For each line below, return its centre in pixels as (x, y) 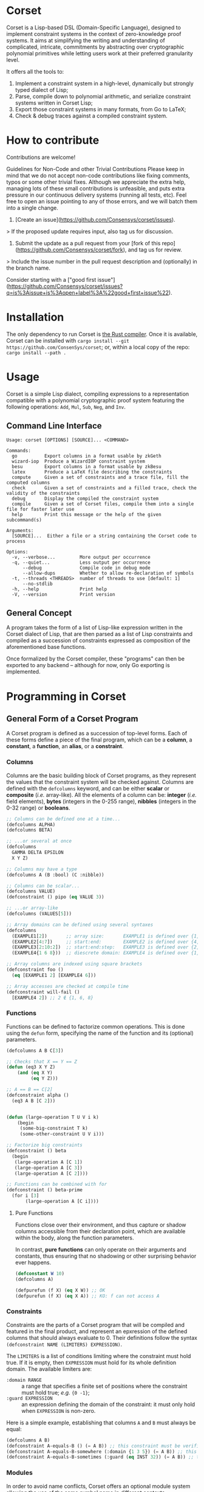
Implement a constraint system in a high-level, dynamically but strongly (104, 83)
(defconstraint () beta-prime (45, 1190)
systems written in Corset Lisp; (54, 103)
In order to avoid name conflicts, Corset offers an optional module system (98, 1486)
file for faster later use (40, 509)
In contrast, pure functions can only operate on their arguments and (100, 1249)
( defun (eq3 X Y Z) (31, 1067)
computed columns (28, 482)
